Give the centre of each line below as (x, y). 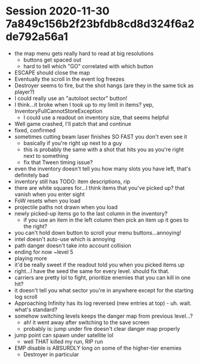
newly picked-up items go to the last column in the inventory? (91, 213)
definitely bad (31, 175)
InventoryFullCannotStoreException (58, 111)
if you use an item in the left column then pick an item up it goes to (106, 220)
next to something (46, 155)
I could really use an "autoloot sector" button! (71, 98)
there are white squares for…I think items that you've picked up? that (99, 187)
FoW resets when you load (47, 201)
